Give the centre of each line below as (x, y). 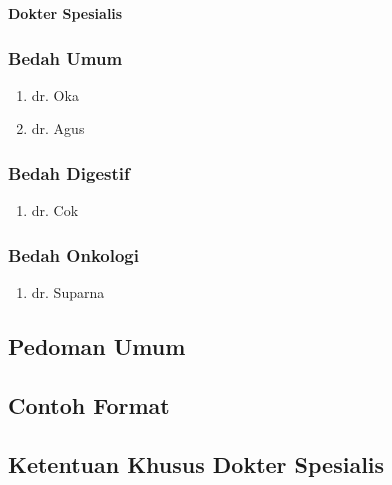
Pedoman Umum (97, 346)
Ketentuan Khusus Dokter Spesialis (196, 463)
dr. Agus (58, 128)
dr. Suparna (68, 292)
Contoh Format (89, 404)
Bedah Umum (65, 57)
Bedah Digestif (69, 172)
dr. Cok (55, 210)
